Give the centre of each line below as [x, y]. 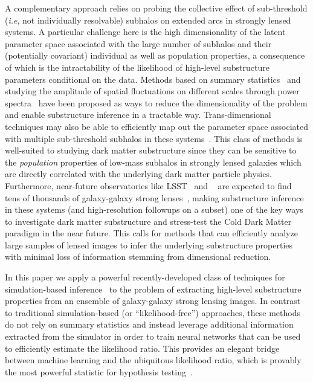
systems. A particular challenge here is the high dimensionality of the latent [145, 32]
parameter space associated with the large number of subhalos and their [138, 43]
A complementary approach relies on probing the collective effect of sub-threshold [156, 8]
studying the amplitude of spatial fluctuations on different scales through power [152, 91]
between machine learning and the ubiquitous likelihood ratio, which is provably [153, 360]
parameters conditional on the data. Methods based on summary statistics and [153, 79]
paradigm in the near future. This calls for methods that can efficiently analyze [151, 233]
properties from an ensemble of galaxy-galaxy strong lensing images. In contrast [153, 301]
